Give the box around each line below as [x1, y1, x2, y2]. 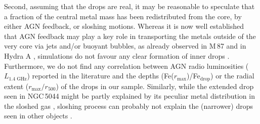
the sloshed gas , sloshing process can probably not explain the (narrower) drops [4, 100, 253, 111]
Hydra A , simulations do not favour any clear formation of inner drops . [4, 50, 230, 61]
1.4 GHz [9, 76, 27, 81]
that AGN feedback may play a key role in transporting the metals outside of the [4, 30, 256, 41]
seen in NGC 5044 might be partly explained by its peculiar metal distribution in [4, 91, 255, 101]
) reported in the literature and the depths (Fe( [27, 70, 174, 81]
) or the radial [210, 70, 254, 81]
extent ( [4, 80, 29, 91]
